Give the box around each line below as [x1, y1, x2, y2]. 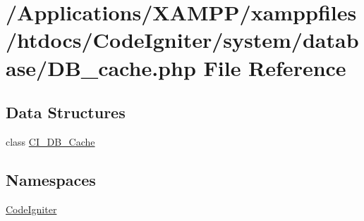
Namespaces [6, 168, 96, 190]
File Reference [203, 53, 346, 82]
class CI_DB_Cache [6, 134, 95, 149]
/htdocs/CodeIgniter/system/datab [6, 25, 359, 54]
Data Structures [6, 101, 126, 123]
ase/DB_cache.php [6, 53, 196, 82]
